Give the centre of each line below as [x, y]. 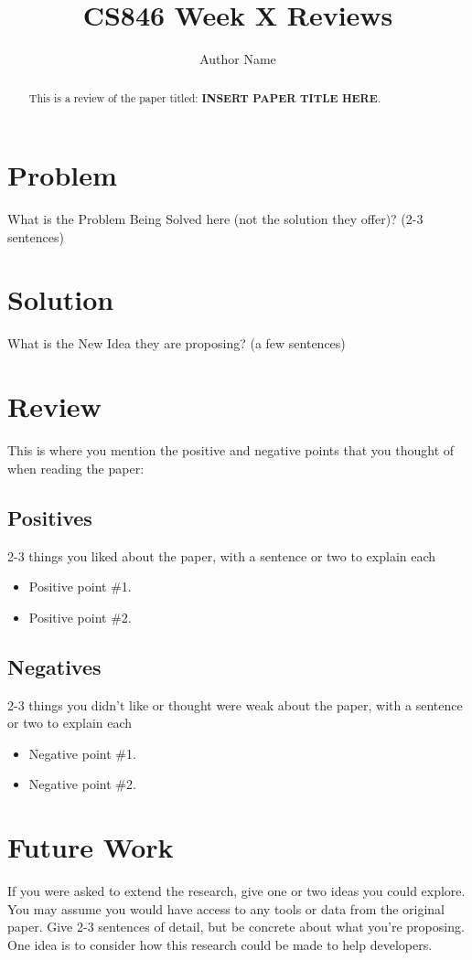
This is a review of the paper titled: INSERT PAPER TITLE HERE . [205, 98]
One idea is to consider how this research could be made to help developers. [220, 944]
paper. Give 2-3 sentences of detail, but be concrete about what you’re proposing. [236, 927]
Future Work [91, 847]
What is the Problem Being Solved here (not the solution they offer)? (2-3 [215, 219]
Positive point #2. [80, 617]
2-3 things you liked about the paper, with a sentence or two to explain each [222, 555]
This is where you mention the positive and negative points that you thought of [231, 450]
